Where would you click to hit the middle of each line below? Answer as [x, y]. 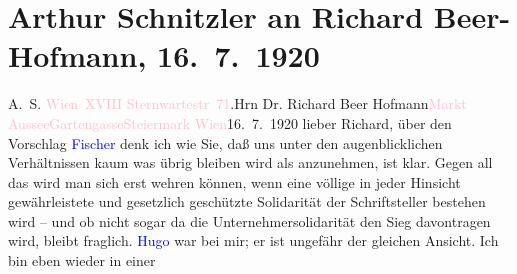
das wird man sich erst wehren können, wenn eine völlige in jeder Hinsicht [234, 181]
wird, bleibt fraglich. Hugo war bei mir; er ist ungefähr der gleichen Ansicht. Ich [253, 240]
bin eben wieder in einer [82, 260]
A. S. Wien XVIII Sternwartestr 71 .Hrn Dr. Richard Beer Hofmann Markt [237, 103]
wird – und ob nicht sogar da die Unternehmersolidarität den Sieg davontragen [249, 220]
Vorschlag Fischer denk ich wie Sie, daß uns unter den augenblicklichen [225, 142]
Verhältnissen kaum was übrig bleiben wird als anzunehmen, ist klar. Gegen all [250, 162]
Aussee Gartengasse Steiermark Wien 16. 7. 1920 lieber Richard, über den [230, 122]
